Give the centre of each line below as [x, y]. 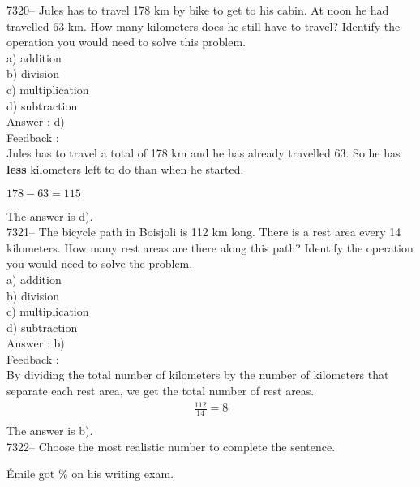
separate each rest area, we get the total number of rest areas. [161, 391]
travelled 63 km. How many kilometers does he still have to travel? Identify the [204, 26]
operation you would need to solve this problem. [126, 42]
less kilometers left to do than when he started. [125, 168]
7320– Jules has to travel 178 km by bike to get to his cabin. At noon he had [198, 10]
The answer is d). [50, 215]
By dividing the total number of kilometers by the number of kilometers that [198, 375]
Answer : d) [36, 121]
